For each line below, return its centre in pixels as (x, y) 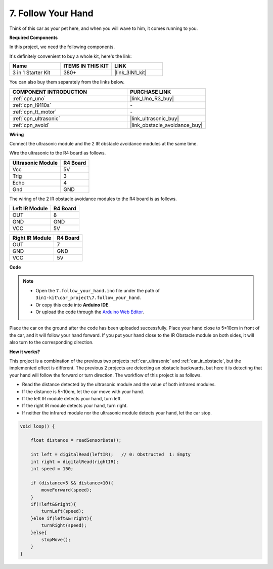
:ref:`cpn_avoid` (31, 125)
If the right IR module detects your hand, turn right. (75, 406)
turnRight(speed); (64, 525)
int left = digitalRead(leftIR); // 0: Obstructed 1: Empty (111, 454)
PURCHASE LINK (150, 92)
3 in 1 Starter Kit (31, 72)
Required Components (34, 37)
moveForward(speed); (67, 490)
